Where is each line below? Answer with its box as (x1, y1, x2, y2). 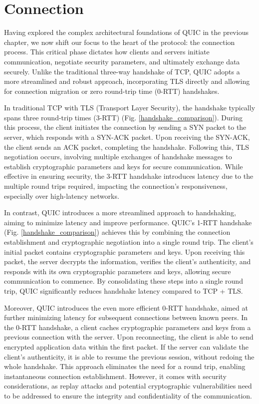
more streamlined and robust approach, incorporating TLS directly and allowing (4, 76, 250, 86)
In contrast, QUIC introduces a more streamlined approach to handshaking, (4, 207, 236, 218)
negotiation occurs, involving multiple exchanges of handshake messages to (4, 151, 232, 162)
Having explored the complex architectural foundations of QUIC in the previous (4, 27, 249, 37)
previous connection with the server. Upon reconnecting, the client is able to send (4, 332, 254, 342)
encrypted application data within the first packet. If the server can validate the (4, 341, 249, 352)
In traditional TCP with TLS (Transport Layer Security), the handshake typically (4, 102, 256, 113)
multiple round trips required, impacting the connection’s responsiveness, (4, 181, 228, 191)
